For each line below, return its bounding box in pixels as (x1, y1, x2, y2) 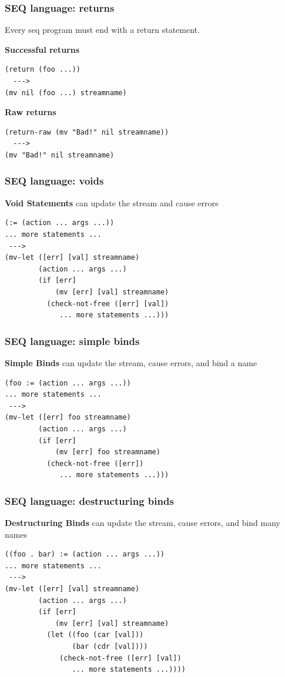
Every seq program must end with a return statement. (5, 24, 200, 36)
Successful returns (5, 43, 80, 55)
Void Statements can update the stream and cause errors (5, 196, 219, 209)
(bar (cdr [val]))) (72, 642, 148, 651)
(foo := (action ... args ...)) (5, 378, 131, 387)
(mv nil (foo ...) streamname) (5, 88, 127, 97)
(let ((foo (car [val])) (46, 631, 144, 639)
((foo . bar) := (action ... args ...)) (5, 550, 165, 559)
